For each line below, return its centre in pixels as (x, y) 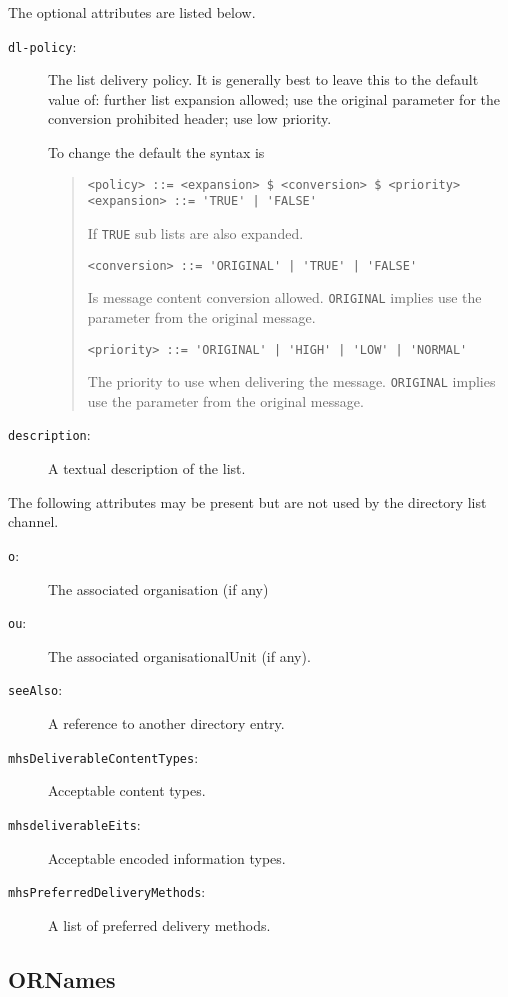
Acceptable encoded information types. (167, 857)
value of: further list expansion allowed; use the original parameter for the (274, 98)
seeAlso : (35, 689)
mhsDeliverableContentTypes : (103, 756)
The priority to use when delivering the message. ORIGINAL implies (291, 381)
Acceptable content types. (127, 790)
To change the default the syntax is (156, 152)
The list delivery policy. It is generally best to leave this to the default (263, 79)
